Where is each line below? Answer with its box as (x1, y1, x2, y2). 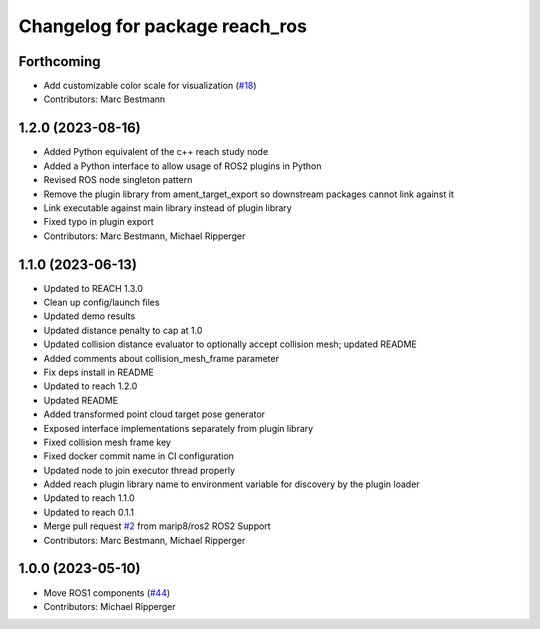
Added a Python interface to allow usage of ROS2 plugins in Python (43, 160, 322, 172)
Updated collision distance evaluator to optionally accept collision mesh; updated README (43, 338, 417, 350)
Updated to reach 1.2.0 (43, 380, 138, 392)
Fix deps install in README (43, 366, 154, 378)
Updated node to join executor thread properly (43, 464, 235, 476)
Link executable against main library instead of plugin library (43, 201, 292, 214)
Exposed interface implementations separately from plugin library (43, 422, 314, 434)
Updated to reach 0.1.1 (43, 506, 135, 518)
